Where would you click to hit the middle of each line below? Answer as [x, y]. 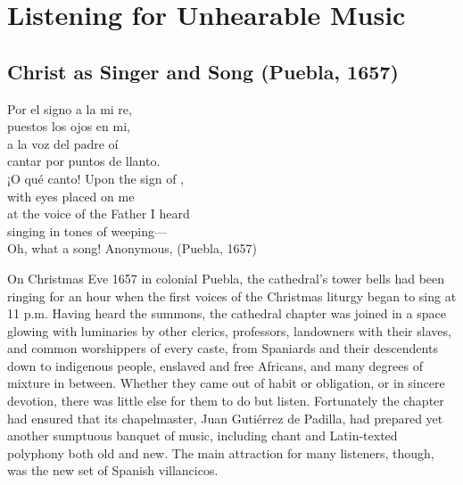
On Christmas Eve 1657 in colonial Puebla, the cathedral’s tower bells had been [226, 278]
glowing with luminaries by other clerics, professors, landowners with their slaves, [229, 330]
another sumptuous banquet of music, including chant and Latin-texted [203, 436]
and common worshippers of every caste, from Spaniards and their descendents [223, 348]
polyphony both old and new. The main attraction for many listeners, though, [221, 452]
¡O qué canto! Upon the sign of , [96, 178]
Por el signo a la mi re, [70, 108]
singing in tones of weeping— [87, 230]
